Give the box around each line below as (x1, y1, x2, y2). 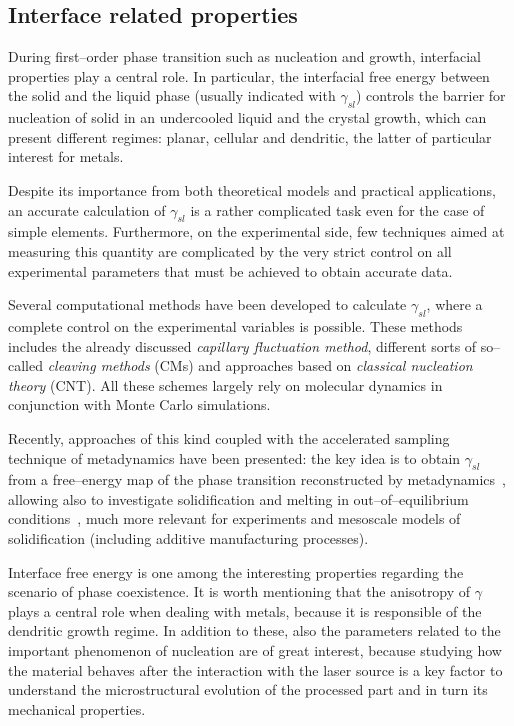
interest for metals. (8, 146, 124, 167)
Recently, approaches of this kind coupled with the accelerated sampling (8, 427, 450, 448)
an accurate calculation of (8, 199, 166, 220)
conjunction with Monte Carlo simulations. (8, 394, 271, 415)
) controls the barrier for (355, 85, 506, 106)
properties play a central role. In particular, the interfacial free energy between (8, 65, 490, 86)
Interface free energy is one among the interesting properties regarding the (8, 561, 464, 582)
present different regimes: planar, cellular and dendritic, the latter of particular (8, 126, 492, 147)
